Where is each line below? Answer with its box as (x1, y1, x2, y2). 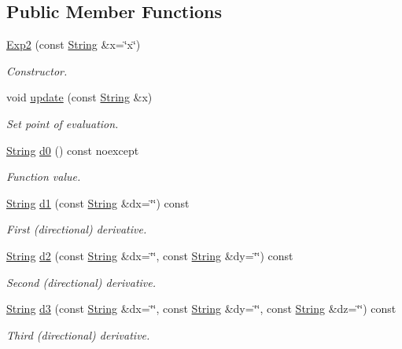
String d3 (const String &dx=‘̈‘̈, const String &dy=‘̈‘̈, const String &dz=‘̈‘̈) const (6, 300, 396, 317)
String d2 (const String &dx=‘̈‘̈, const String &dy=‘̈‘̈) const (6, 247, 293, 263)
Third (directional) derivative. (6, 326, 150, 343)
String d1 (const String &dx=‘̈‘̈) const (6, 194, 190, 211)
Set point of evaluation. (6, 115, 119, 131)
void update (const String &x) (6, 89, 153, 105)
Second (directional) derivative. (6, 274, 157, 290)
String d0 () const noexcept (6, 141, 139, 158)
